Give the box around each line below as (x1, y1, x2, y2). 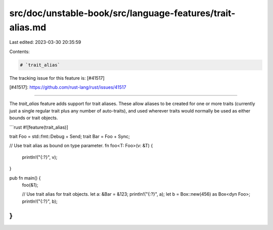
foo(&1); (22, 182, 38, 188)
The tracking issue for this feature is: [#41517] (9, 75, 105, 81)
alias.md (9, 22, 47, 33)
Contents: (9, 48, 30, 54)
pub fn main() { (9, 175, 41, 181)
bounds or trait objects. (9, 115, 58, 121)
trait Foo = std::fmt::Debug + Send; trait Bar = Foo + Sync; (9, 134, 130, 140)
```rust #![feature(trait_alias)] (9, 124, 68, 130)
